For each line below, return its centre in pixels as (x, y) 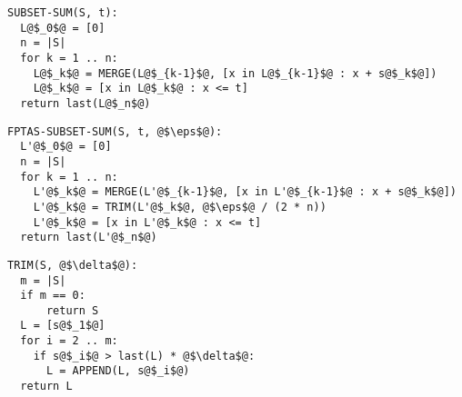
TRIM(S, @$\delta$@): (73, 265)
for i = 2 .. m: (69, 341)
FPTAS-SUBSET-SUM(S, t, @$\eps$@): (115, 131)
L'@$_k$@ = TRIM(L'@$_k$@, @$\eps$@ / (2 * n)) (180, 207)
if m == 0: (53, 296)
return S (72, 310)
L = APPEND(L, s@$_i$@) (118, 371)
